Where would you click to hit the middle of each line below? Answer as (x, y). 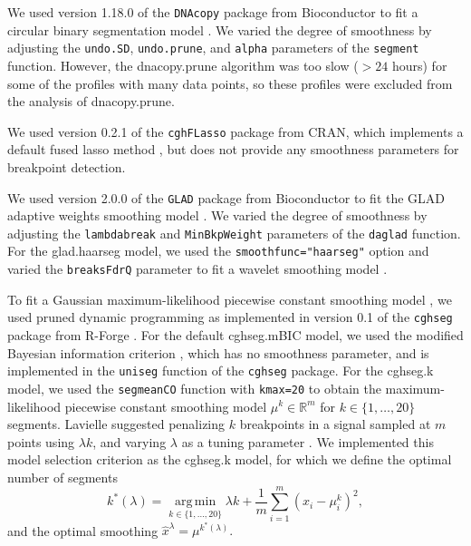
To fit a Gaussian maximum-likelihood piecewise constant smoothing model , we (230, 299)
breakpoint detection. (67, 166)
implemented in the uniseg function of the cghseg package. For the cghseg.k (221, 370)
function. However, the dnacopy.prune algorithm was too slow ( (183, 65)
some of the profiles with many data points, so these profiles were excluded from (230, 83)
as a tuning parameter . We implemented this (308, 441)
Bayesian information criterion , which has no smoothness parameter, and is (218, 352)
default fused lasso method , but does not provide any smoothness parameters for (233, 149)
